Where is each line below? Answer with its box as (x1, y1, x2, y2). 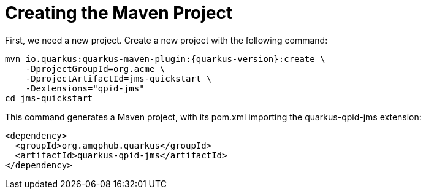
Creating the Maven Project (5, 2, 233, 23)
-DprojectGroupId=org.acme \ (25, 63, 165, 74)
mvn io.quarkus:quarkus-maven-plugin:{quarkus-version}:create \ (5, 53, 325, 64)
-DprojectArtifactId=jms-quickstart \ (25, 73, 212, 83)
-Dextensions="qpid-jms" (25, 83, 145, 93)
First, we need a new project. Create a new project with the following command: (5, 34, 328, 45)
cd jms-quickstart (5, 93, 93, 103)
